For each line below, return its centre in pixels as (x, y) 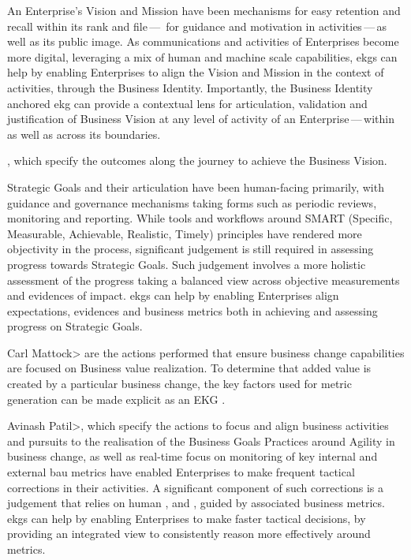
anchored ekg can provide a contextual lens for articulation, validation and (187, 103)
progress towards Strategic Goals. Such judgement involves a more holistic (187, 264)
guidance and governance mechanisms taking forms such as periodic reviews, (192, 202)
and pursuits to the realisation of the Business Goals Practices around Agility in (201, 441)
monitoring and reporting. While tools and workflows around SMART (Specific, (200, 218)
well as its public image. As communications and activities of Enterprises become (203, 41)
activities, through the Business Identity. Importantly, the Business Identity (190, 87)
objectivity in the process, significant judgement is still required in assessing (191, 249)
